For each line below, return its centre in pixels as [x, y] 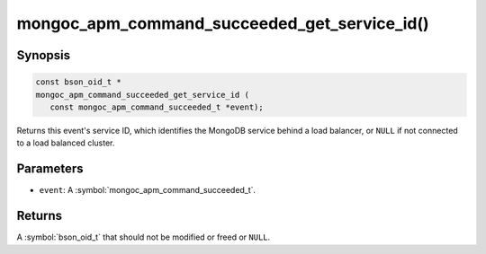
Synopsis [44, 55]
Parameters [50, 169]
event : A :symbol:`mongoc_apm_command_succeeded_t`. [148, 190]
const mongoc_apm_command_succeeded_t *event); [157, 107]
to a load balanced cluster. [66, 143]
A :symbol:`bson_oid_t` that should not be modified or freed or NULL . [144, 237]
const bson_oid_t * [78, 82]
